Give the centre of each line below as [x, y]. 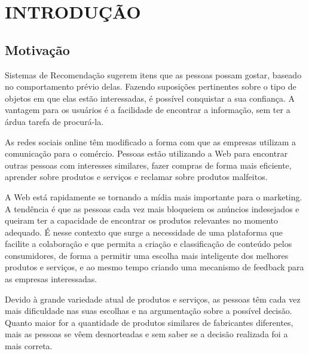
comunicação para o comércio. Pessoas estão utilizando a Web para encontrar [146, 153]
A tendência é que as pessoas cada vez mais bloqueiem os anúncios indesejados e [152, 208]
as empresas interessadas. [51, 279]
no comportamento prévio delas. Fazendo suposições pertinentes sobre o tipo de [151, 86]
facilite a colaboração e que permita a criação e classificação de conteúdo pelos [149, 244]
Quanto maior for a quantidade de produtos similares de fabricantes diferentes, [149, 322]
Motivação [37, 49]
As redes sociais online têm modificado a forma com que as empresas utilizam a [151, 141]
